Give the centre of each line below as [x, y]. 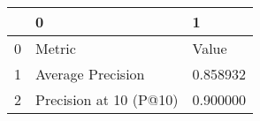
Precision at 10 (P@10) [107, 99]
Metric [56, 48]
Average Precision [90, 74]
